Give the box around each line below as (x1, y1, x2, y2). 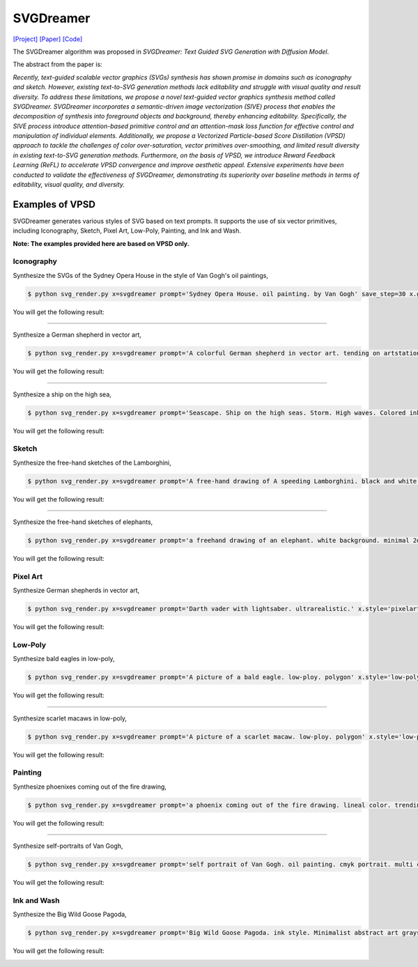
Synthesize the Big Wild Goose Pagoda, (13, 910, 127, 919)
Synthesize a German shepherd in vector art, (13, 331, 142, 339)
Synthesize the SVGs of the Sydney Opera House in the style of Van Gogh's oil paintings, (13, 271, 268, 279)
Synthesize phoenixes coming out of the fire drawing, (13, 782, 167, 791)
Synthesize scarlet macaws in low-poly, (13, 714, 127, 722)
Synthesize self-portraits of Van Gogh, (13, 842, 123, 850)
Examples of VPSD (13, 199, 95, 210)
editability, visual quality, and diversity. (13, 180, 125, 189)
